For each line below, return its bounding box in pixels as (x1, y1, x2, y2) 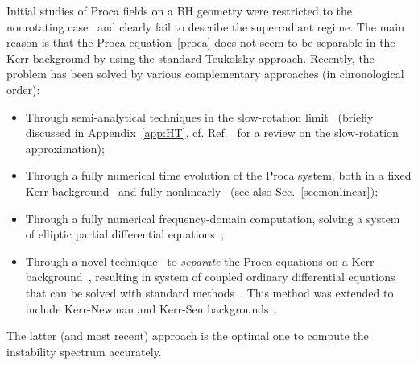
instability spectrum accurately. (6, 342, 162, 359)
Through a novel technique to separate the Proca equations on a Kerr (25, 252, 375, 269)
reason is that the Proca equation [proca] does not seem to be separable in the (6, 34, 395, 51)
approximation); (25, 139, 105, 156)
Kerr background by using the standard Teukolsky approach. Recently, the (6, 49, 375, 66)
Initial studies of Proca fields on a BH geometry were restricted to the (6, 2, 353, 19)
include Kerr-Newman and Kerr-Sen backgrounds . (25, 300, 278, 317)
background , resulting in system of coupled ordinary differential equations (25, 268, 395, 285)
